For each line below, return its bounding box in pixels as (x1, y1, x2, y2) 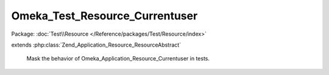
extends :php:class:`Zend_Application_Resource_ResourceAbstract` (11, 41, 182, 48)
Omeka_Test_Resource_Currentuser (11, 9, 198, 22)
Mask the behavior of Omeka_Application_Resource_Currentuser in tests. (26, 55, 210, 62)
